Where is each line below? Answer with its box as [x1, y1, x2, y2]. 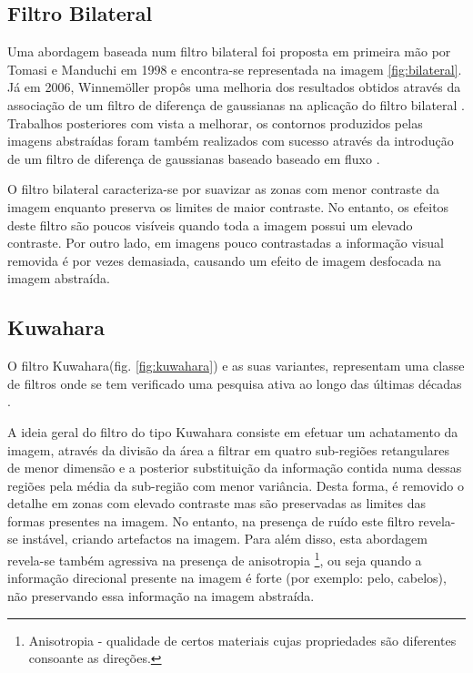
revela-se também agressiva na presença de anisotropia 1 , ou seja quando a [7, 548, 422, 569]
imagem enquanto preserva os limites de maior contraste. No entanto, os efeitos [7, 197, 449, 216]
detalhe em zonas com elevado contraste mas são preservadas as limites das [7, 494, 426, 513]
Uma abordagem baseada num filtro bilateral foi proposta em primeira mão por [7, 42, 451, 61]
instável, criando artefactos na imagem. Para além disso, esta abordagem [22, 529, 428, 548]
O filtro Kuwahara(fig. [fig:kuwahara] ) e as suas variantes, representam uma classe [7, 356, 465, 375]
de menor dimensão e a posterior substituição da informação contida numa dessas [7, 458, 462, 477]
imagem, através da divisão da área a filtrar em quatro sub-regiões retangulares [7, 440, 450, 459]
